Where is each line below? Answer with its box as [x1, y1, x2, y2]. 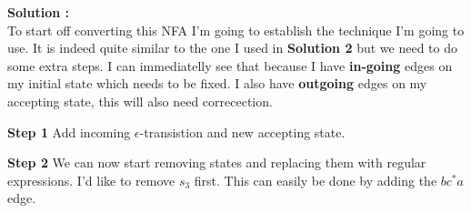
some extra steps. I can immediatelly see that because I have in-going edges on [7, 56, 453, 75]
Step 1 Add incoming [7, 122, 131, 141]
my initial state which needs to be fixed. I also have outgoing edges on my [7, 74, 427, 93]
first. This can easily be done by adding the [194, 170, 437, 189]
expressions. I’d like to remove [7, 170, 175, 189]
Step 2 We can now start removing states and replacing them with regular [7, 153, 426, 172]
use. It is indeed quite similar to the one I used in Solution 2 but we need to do [7, 38, 457, 57]
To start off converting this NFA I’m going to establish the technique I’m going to [7, 20, 465, 39]
